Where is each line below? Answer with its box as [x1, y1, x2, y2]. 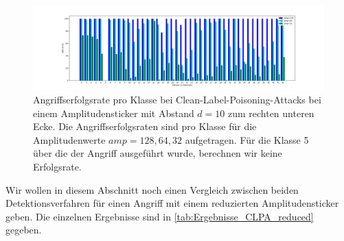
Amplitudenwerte [33, 132, 106, 147]
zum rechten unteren [227, 105, 314, 120]
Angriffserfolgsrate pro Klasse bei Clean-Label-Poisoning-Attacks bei [33, 92, 321, 106]
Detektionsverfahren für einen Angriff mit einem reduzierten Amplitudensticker [5, 196, 339, 210]
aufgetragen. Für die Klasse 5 [185, 132, 309, 147]
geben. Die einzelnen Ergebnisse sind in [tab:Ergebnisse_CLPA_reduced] [5, 209, 314, 223]
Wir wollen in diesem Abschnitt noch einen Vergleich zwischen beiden [5, 182, 299, 196]
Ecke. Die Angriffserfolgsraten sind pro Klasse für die [33, 119, 257, 134]
